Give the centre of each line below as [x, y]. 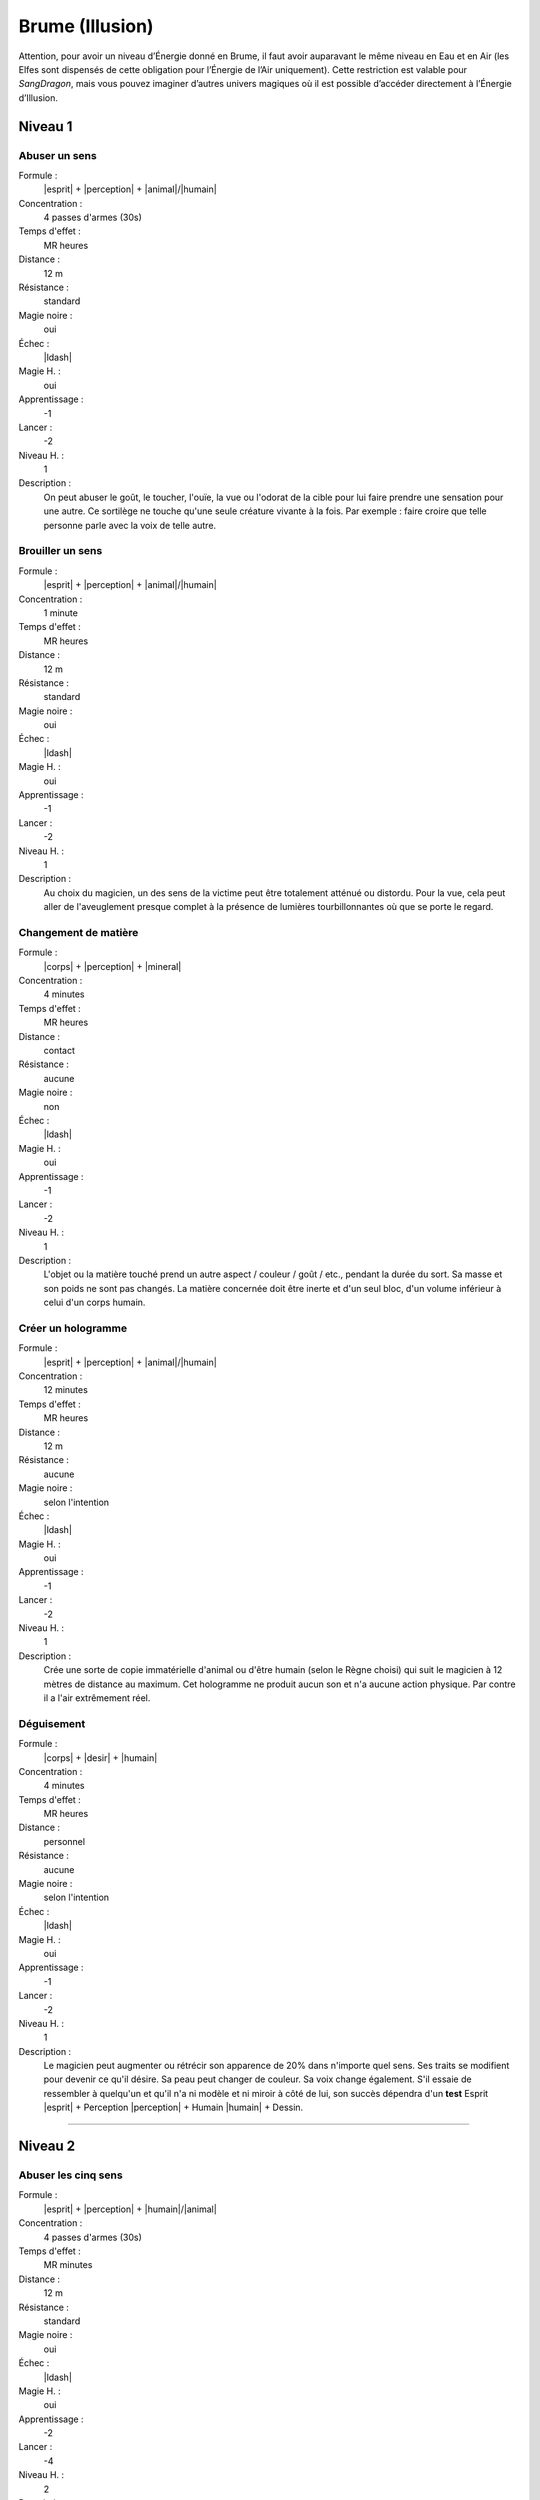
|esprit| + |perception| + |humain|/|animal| [130, 2209]
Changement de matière [78, 932]
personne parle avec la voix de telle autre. [130, 525]
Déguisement [52, 1723]
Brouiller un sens [60, 551]
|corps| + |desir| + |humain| [100, 1757]
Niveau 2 [47, 2146]
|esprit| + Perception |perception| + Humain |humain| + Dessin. [173, 2107]
